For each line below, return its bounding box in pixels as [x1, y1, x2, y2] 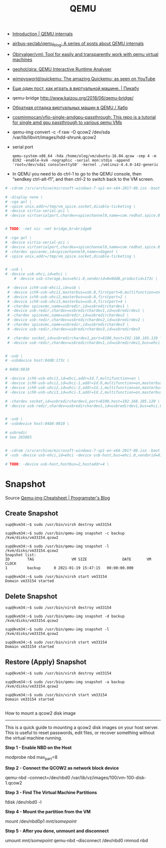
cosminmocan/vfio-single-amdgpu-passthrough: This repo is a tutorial [12, 114, 156, 120]
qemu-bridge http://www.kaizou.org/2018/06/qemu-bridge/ [12, 95, 134, 101]
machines [12, 57, 33, 62]
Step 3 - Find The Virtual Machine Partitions [5, 790, 97, 795]
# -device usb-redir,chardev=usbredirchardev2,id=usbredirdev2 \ [7, 318, 145, 323]
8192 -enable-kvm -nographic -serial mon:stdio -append [12, 158, 130, 163]
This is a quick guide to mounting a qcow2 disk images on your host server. [5, 725, 159, 731]
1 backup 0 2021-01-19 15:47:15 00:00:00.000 [5, 565, 134, 570]
